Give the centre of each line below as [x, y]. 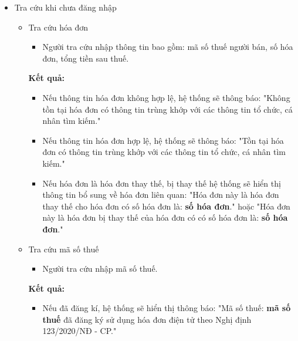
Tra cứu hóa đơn [58, 27]
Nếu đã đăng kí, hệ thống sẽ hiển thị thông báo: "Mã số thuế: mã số [167, 308]
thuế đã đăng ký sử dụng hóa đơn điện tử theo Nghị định [147, 319]
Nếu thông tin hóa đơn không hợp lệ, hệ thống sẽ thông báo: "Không [166, 97]
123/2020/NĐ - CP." [79, 331]
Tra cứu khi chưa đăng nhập [65, 7]
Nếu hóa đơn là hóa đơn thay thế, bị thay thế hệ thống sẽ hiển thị [162, 183]
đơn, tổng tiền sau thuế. [86, 58]
